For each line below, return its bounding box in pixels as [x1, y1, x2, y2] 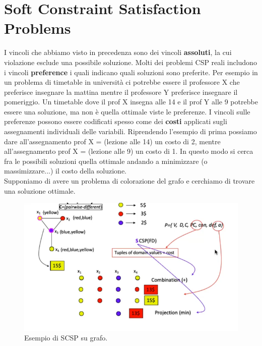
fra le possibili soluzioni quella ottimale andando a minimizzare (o [4, 155, 208, 166]
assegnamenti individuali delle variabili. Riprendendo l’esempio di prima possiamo [4, 126, 257, 137]
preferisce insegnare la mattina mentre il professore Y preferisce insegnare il [4, 86, 238, 97]
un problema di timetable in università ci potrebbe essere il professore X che [4, 77, 240, 87]
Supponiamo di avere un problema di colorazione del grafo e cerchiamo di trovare [4, 176, 255, 186]
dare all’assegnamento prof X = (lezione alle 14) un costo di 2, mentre [4, 136, 221, 146]
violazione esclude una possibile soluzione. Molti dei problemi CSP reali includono [4, 56, 257, 67]
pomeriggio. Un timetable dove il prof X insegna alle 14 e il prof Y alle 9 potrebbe [4, 96, 258, 107]
